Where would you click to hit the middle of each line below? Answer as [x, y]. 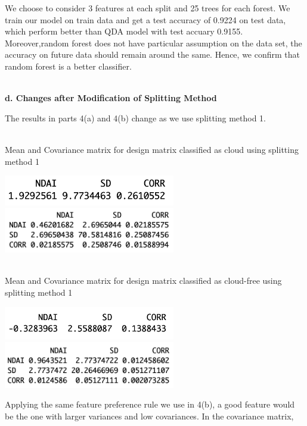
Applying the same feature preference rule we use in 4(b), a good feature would [150, 404]
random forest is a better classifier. [68, 66]
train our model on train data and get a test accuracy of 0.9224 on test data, [145, 19]
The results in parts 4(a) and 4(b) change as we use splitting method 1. [136, 118]
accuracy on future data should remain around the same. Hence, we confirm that [153, 54]
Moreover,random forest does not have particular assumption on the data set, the [153, 43]
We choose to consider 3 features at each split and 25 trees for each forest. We [148, 8]
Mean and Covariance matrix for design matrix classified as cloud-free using [143, 281]
